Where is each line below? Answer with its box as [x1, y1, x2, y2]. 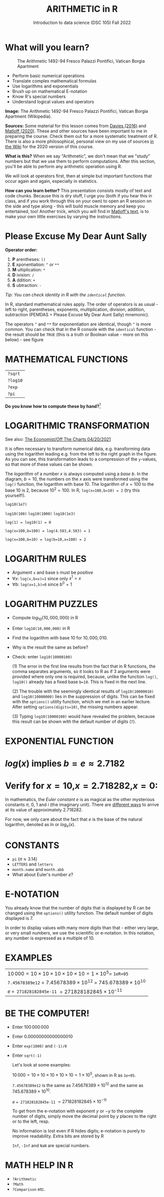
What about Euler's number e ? [12, 871, 73, 877]
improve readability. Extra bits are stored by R [12, 1133, 104, 1139]
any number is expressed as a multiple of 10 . [5, 935, 95, 941]
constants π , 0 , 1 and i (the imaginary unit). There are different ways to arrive [5, 802, 159, 807]
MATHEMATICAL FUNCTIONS [5, 353, 128, 365]
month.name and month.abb [12, 866, 64, 872]
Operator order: [5, 247, 38, 253]
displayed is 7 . [5, 915, 34, 921]
